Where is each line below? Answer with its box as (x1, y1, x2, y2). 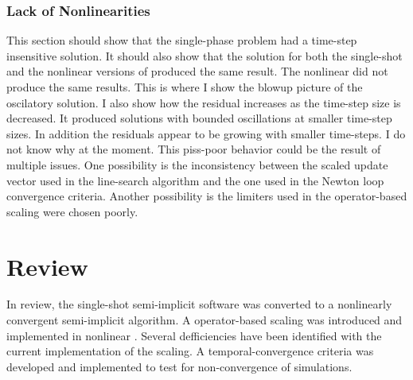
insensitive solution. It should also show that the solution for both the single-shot (6, 47, 403, 64)
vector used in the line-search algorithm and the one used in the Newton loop (6, 172, 384, 188)
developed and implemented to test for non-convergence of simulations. (6, 358, 353, 374)
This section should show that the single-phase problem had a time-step (6, 32, 357, 48)
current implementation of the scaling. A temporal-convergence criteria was (6, 343, 374, 359)
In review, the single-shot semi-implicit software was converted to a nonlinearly (6, 296, 392, 312)
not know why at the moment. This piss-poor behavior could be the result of (6, 141, 381, 157)
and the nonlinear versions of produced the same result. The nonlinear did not (6, 63, 388, 79)
